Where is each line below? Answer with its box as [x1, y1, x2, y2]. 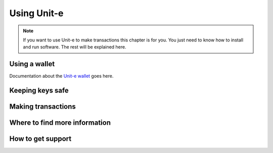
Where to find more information [9, 119, 111, 127]
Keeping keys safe [9, 86, 69, 95]
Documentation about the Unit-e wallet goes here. [9, 73, 114, 79]
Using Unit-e [9, 8, 64, 19]
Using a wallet [9, 60, 55, 68]
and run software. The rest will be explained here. [23, 44, 126, 50]
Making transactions [9, 103, 76, 111]
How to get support [9, 134, 72, 143]
